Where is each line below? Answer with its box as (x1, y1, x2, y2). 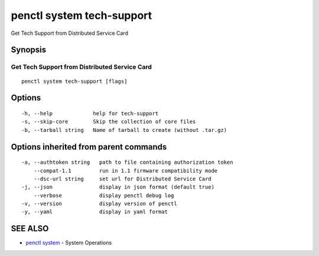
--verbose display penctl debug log (33, 192, 174, 199)
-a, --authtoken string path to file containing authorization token (21, 159, 233, 166)
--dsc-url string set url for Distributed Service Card (33, 175, 212, 182)
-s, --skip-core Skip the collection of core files (21, 118, 196, 125)
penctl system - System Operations (25, 239, 112, 247)
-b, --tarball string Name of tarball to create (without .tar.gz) (21, 127, 227, 133)
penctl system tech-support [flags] (21, 77, 128, 85)
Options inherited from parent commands (11, 142, 167, 152)
